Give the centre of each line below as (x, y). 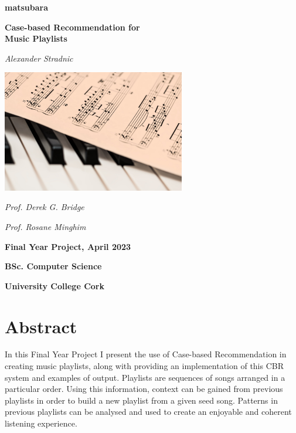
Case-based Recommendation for (72, 27)
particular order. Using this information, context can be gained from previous (144, 389)
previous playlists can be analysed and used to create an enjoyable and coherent (148, 412)
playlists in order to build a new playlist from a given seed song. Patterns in (141, 400)
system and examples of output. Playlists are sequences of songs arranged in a (145, 377)
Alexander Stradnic (39, 58)
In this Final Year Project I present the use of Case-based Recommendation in (146, 354)
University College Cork (55, 285)
